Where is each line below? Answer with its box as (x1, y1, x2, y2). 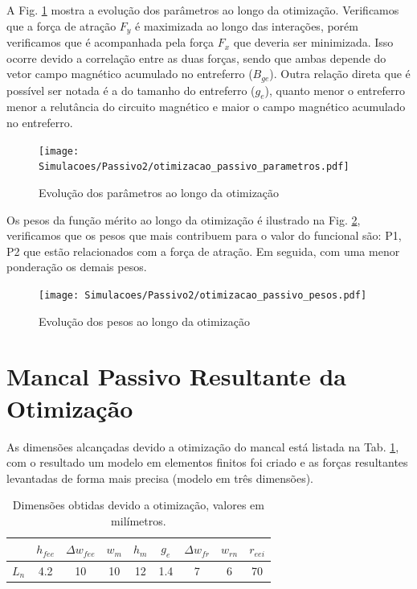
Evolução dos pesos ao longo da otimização (39, 312, 250, 329)
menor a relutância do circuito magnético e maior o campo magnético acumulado (6, 98, 406, 115)
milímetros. (111, 512, 166, 529)
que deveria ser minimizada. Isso (233, 34, 394, 51)
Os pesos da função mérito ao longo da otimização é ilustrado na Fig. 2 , (6, 211, 361, 228)
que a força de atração (6, 17, 117, 34)
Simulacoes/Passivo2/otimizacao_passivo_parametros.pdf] (39, 161, 350, 173)
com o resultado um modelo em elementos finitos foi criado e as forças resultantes (6, 454, 408, 471)
